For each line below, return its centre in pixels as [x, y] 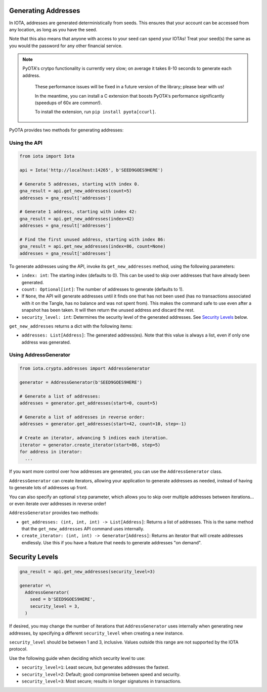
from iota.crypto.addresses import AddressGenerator [85, 369]
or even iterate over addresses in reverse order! [58, 504]
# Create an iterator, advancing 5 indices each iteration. [94, 438]
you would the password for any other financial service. [66, 46]
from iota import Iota [47, 156]
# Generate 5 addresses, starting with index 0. [80, 184]
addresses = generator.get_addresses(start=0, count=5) [89, 403]
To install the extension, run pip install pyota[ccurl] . [95, 112]
